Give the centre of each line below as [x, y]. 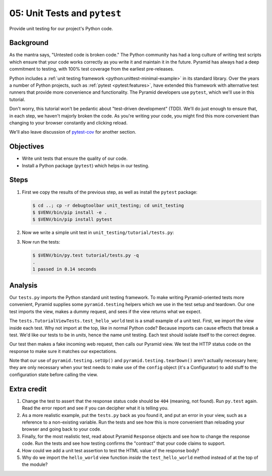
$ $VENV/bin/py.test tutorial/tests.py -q [86, 255]
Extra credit [28, 389]
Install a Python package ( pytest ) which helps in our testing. [86, 165]
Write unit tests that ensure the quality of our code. [75, 158]
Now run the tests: [41, 242]
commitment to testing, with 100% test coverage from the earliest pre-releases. [92, 69]
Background [29, 43]
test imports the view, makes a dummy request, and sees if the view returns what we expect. [105, 311]
